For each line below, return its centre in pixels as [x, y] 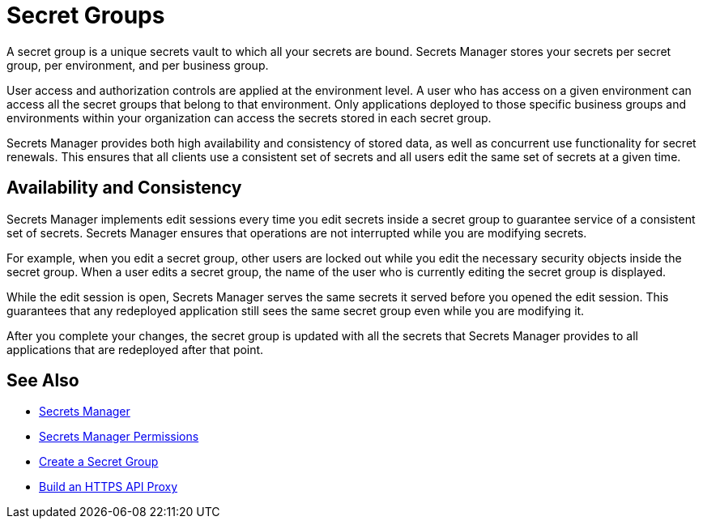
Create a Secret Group [99, 462]
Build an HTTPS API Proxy [109, 487]
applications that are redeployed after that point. [135, 349]
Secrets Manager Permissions [119, 437]
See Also [43, 381]
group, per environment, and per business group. [138, 65]
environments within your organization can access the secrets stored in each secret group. [249, 117]
